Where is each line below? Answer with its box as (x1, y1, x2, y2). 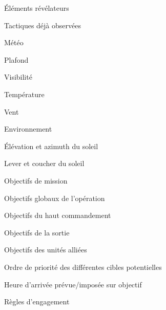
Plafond (4, 54, 29, 65)
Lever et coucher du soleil (4, 158, 85, 169)
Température (4, 88, 45, 99)
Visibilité (4, 71, 32, 82)
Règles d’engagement (4, 296, 70, 307)
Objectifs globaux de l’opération (4, 192, 105, 203)
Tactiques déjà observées (4, 20, 81, 30)
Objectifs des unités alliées (4, 244, 87, 255)
